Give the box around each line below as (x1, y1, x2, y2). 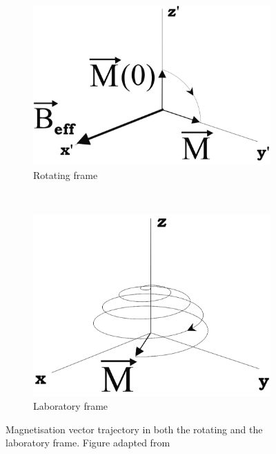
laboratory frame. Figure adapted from (6, 435, 170, 450)
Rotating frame (33, 167, 98, 182)
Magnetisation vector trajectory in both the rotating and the (6, 422, 263, 436)
